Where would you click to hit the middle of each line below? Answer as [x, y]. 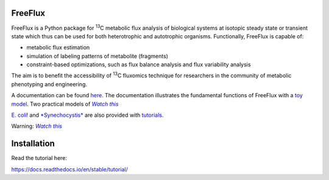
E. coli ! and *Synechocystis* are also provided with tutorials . [87, 115]
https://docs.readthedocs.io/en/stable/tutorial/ [69, 169]
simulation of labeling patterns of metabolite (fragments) [97, 56]
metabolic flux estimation [58, 47]
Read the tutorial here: [39, 158]
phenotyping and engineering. [49, 84]
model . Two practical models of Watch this [65, 104]
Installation [33, 144]
